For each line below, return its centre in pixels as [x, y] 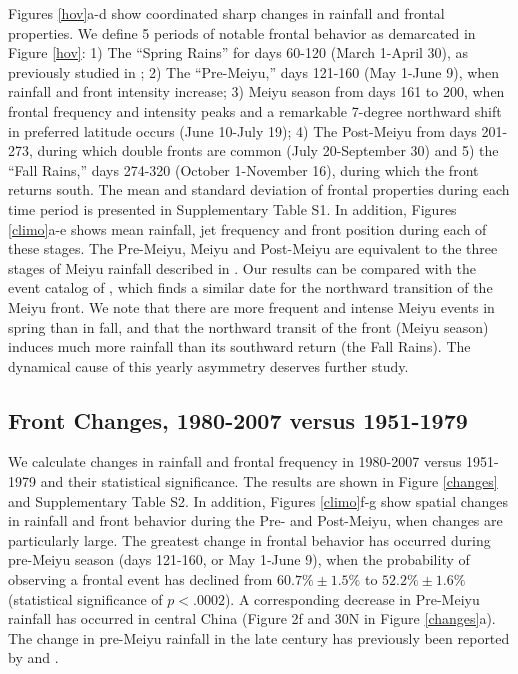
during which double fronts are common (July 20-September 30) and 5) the [268, 150]
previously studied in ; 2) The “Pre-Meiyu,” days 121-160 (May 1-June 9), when [254, 71]
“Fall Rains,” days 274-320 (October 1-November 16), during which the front [243, 169]
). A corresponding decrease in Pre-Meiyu [352, 598]
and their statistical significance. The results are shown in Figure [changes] [269, 481]
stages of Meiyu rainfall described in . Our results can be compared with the [242, 267]
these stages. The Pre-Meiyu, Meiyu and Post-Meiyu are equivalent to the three [253, 248]
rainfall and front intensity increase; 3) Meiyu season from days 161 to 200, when [256, 91]
